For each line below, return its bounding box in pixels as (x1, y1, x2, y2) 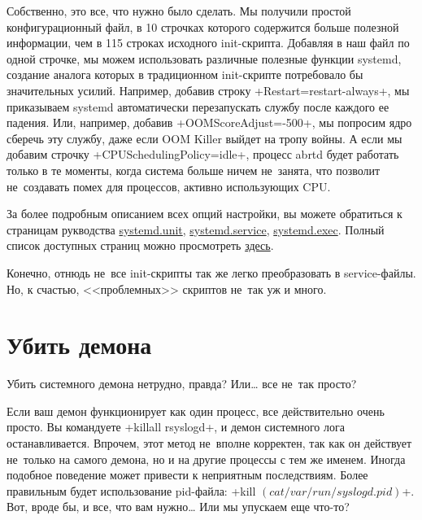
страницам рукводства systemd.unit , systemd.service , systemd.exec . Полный (7, 221, 385, 238)
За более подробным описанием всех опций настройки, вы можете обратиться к (7, 205, 402, 222)
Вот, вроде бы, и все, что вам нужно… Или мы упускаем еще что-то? (7, 498, 350, 515)
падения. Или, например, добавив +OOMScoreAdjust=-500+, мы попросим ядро (7, 114, 412, 131)
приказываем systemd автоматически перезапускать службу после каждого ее (7, 98, 389, 115)
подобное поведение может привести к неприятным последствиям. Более (7, 466, 368, 483)
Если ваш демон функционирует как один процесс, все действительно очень (7, 402, 385, 419)
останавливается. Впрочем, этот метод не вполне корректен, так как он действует (7, 435, 412, 451)
